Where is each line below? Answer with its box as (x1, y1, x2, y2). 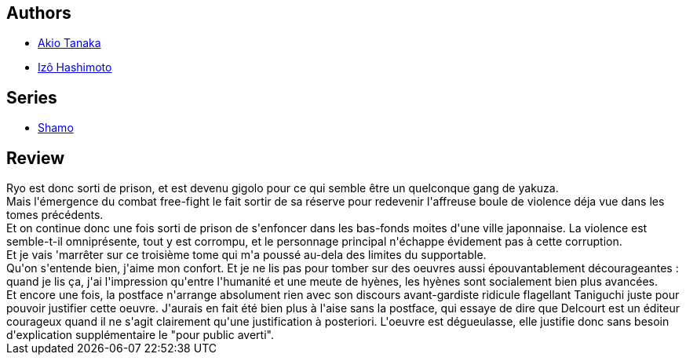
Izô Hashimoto (38, 60, 112, 75)
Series (6, 87, 57, 108)
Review (6, 148, 65, 168)
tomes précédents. (6, 208, 104, 222)
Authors (6, 3, 71, 23)
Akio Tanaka (38, 36, 101, 50)
